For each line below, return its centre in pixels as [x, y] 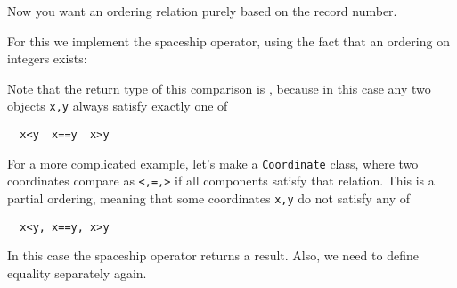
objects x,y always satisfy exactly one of [118, 106]
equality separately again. [77, 272]
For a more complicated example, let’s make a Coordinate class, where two [213, 163]
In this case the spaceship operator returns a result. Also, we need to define [213, 255]
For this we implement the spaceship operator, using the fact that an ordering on [228, 41]
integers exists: [47, 58]
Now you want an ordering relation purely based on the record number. [202, 11]
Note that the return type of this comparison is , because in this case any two [219, 88]
